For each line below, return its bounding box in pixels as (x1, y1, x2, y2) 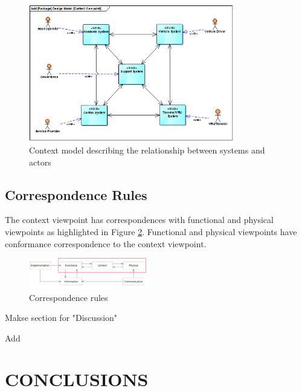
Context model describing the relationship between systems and (29, 143, 265, 156)
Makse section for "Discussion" (5, 311, 118, 324)
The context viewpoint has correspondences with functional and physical (5, 213, 274, 226)
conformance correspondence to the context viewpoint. (5, 237, 207, 250)
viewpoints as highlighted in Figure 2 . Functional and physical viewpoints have (5, 225, 297, 238)
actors (29, 155, 51, 168)
